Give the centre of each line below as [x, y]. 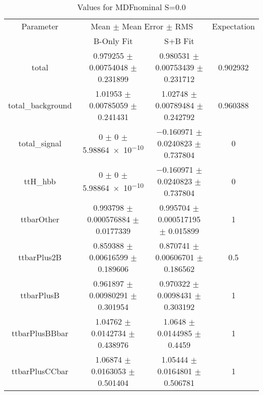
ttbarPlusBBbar [40, 333]
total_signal [40, 143]
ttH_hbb [40, 181]
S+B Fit [179, 41]
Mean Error [143, 26]
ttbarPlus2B [40, 257]
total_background [40, 105]
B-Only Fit [113, 41]
